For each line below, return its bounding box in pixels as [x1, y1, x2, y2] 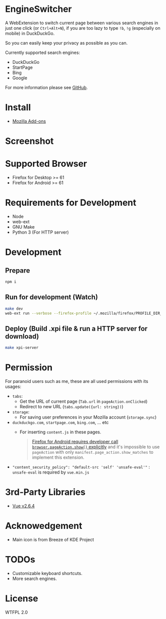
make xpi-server [5, 345, 39, 350]
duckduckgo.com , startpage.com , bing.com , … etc [12, 420, 109, 425]
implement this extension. [32, 454, 85, 460]
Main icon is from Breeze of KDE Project [12, 536, 94, 542]
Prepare [5, 266, 31, 275]
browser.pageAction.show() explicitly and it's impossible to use [32, 444, 160, 450]
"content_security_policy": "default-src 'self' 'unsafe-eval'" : [12, 464, 150, 470]
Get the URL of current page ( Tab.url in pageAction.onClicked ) [19, 398, 148, 404]
